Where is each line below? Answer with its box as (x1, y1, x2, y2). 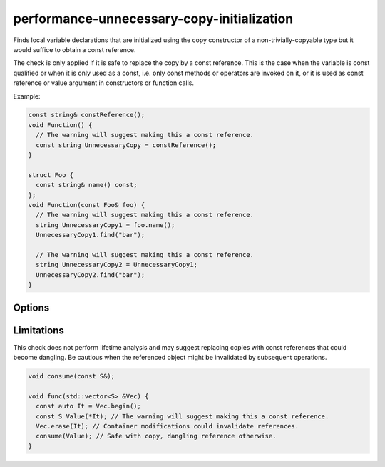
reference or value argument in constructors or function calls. (13, 79, 195, 87)
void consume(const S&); (28, 372, 115, 381)
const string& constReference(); (28, 111, 145, 119)
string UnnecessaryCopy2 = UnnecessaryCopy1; (36, 261, 197, 269)
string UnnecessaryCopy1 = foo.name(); (36, 221, 175, 229)
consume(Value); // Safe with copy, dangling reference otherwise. (36, 432, 277, 441)
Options (13, 301, 50, 313)
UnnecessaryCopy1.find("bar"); (36, 231, 145, 239)
